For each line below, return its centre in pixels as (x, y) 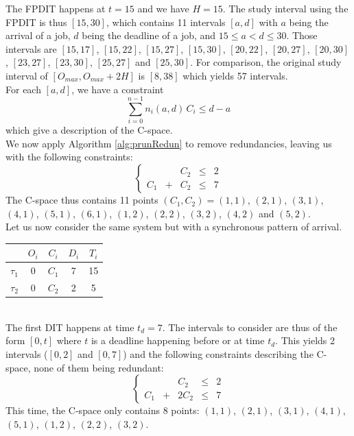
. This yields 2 (305, 340)
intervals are (31, 48)
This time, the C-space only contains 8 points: (103, 410)
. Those (302, 35)
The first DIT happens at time (70, 327)
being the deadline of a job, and (149, 35)
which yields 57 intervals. (235, 75)
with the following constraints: (69, 157)
